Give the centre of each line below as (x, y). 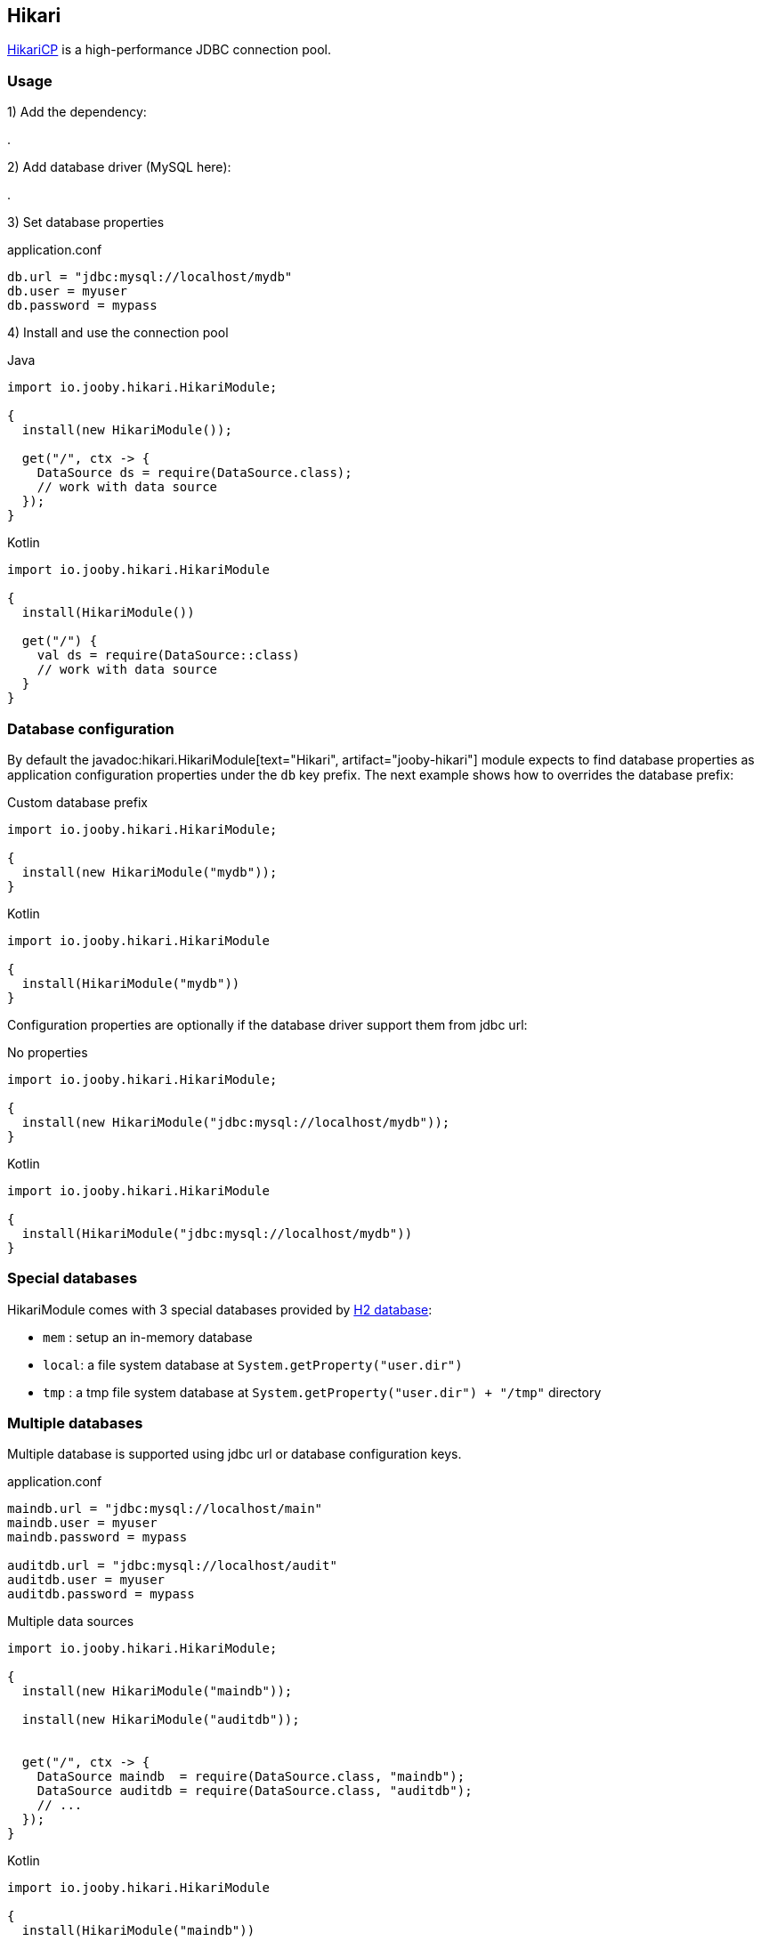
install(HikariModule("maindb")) (138, 1931)
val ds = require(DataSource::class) (168, 655)
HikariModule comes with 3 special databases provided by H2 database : (220, 1309)
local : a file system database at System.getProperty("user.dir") (253, 1364)
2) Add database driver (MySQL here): (119, 167)
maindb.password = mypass (97, 1537)
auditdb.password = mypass (101, 1594)
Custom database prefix (77, 802)
